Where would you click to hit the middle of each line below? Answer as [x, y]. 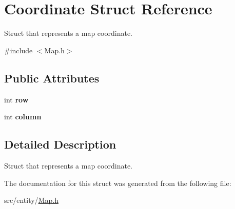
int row [16, 99]
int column [23, 117]
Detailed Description [60, 144]
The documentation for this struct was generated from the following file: [118, 183]
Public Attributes [52, 78]
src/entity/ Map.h [31, 200]
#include [18, 50]
